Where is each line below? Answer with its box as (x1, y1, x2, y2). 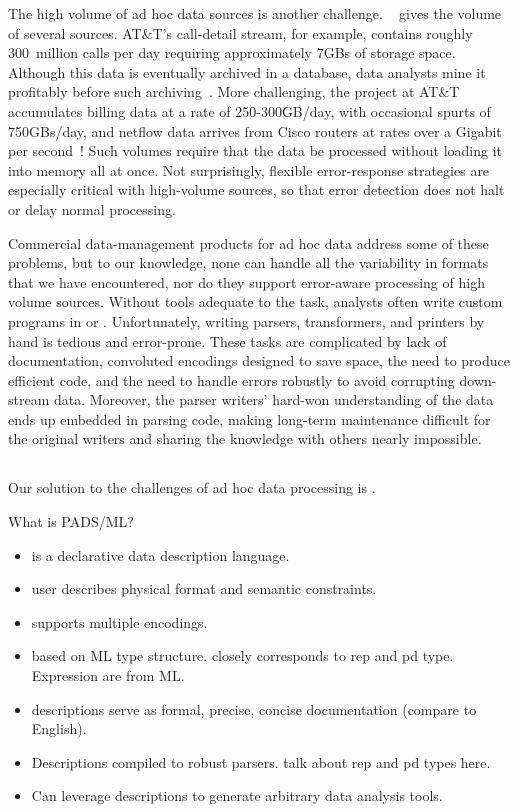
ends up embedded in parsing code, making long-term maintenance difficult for (8, 408, 491, 429)
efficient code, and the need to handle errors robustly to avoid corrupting (8, 369, 455, 390)
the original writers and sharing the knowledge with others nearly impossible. (8, 428, 482, 449)
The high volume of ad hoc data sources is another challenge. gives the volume (8, 3, 502, 23)
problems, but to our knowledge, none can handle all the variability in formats (8, 252, 489, 273)
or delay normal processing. (8, 198, 176, 219)
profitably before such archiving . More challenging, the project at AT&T (8, 81, 460, 102)
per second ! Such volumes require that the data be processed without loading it (8, 140, 502, 161)
